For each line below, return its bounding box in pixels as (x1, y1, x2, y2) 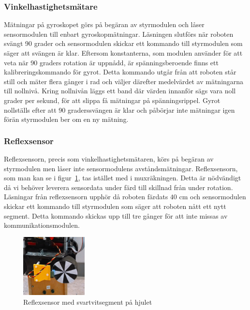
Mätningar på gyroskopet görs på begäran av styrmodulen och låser (4, 19, 205, 30)
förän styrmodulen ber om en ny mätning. (4, 114, 129, 124)
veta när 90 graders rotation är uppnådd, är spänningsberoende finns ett (4, 57, 219, 67)
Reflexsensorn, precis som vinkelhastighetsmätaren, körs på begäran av (4, 153, 214, 163)
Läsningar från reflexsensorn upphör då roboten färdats (4, 192, 168, 202)
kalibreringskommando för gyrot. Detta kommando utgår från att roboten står (4, 67, 236, 77)
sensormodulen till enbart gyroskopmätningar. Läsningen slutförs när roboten (4, 29, 234, 39)
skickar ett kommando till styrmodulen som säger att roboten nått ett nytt (4, 201, 226, 211)
